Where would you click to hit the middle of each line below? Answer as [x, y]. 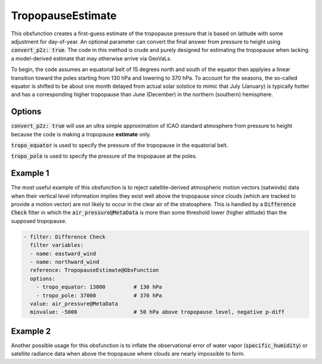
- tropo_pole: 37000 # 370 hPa [99, 295]
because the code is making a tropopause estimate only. [81, 134]
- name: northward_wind [65, 262]
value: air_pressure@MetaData [74, 304]
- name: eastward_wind [63, 253]
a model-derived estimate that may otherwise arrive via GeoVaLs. [92, 58]
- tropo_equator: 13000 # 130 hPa [99, 287]
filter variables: [57, 245]
